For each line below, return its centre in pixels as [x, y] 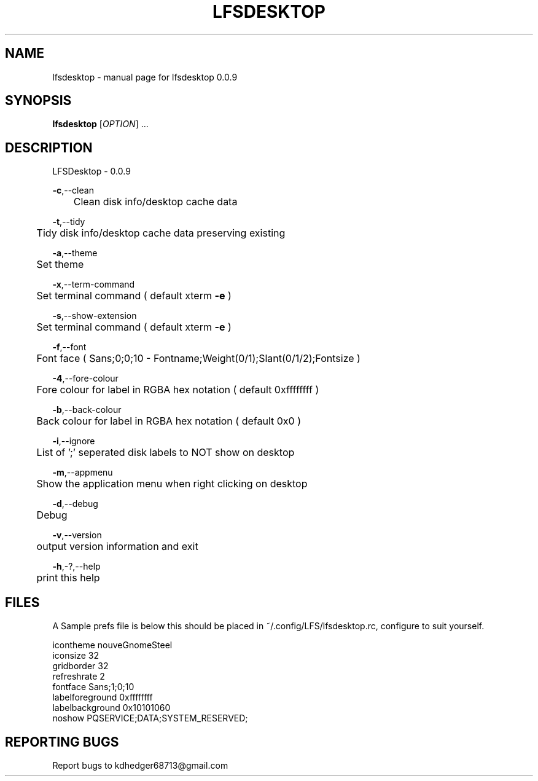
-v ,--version [77, 535]
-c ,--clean [73, 190]
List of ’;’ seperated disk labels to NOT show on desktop [166, 453]
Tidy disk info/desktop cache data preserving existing [161, 233]
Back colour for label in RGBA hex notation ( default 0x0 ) [169, 421]
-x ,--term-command [94, 285]
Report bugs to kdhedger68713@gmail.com [140, 765]
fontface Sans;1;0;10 [93, 687]
